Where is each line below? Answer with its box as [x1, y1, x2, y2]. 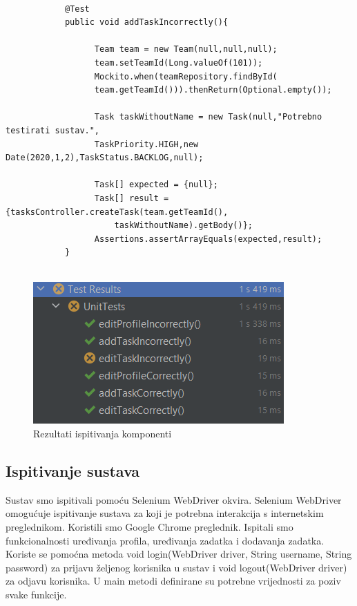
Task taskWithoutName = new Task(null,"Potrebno [94, 112, 322, 122]
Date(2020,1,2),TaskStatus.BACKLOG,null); [6, 153, 204, 163]
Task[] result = [94, 193, 169, 203]
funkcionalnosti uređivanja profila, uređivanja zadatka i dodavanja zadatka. [6, 533, 325, 547]
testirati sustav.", [6, 125, 100, 135]
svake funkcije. [6, 587, 67, 602]
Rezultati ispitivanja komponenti [33, 426, 172, 441]
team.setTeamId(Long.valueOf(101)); [94, 57, 263, 68]
